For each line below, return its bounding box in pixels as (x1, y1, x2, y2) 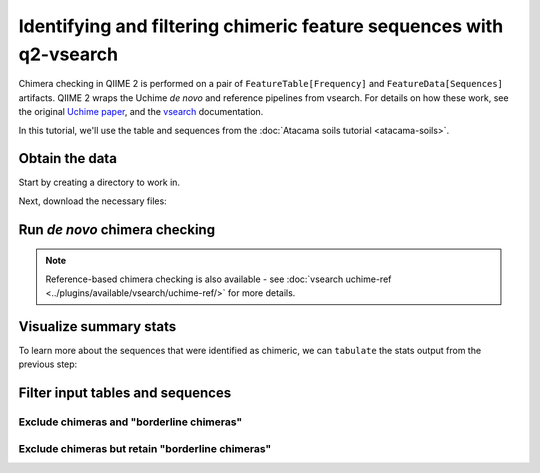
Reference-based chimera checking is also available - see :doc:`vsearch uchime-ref (45, 273, 392, 285)
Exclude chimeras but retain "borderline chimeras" (18, 441, 272, 455)
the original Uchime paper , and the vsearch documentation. (18, 106, 264, 118)
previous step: (18, 358, 78, 370)
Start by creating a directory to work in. (18, 176, 180, 189)
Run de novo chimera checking (18, 221, 215, 238)
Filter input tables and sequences (18, 385, 232, 402)
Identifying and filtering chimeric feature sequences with (18, 15, 504, 37)
